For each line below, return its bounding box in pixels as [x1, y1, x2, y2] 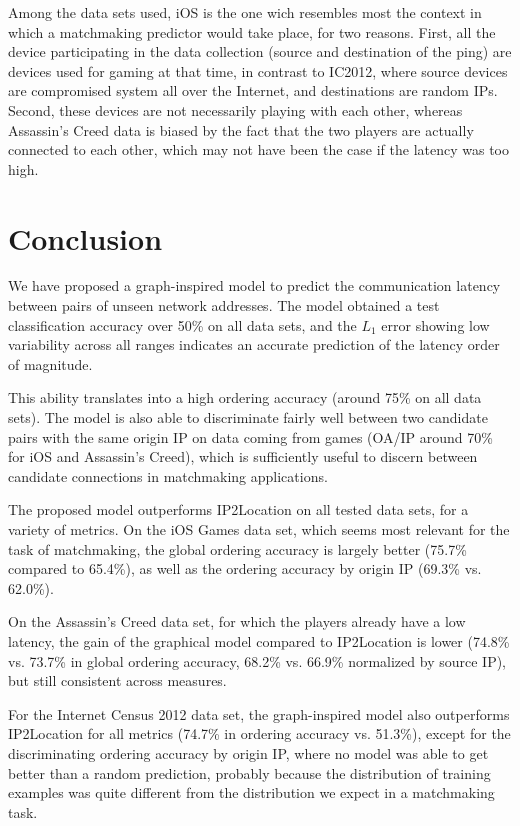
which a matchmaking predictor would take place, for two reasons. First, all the [8, 21, 496, 42]
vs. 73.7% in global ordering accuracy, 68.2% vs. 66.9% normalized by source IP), [8, 650, 507, 671]
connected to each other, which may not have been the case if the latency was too [8, 139, 510, 160]
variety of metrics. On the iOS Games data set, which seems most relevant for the [8, 519, 510, 539]
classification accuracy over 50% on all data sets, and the [8, 314, 357, 335]
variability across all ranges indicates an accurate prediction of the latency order [8, 334, 500, 355]
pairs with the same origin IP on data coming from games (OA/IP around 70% [8, 426, 493, 447]
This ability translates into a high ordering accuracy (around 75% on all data [8, 387, 482, 408]
